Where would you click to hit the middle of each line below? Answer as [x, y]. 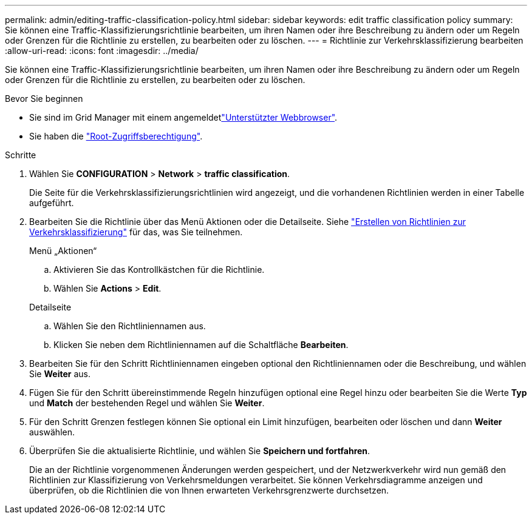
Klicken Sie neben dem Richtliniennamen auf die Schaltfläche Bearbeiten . [201, 345]
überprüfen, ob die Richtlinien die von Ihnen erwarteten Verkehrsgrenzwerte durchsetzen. [209, 490]
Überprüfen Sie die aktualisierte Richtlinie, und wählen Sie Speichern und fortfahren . [200, 451]
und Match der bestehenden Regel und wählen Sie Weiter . [147, 403]
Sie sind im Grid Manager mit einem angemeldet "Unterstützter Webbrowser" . [183, 117]
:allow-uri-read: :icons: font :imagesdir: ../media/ [102, 51]
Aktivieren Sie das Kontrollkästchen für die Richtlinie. [159, 270]
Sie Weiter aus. [60, 374]
